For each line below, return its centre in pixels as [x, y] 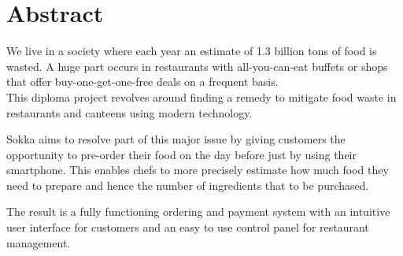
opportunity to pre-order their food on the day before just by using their [182, 154]
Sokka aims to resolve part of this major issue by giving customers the [176, 139]
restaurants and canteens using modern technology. [129, 112]
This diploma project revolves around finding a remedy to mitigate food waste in [201, 96]
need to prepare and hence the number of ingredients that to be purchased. [188, 185]
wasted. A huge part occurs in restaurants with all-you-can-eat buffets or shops [197, 66]
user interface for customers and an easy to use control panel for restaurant [188, 227]
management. [39, 242]
